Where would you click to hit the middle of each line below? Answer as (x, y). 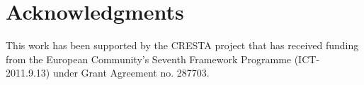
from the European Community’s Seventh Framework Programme (149, 59)
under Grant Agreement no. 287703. (131, 73)
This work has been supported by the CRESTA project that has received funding (182, 45)
